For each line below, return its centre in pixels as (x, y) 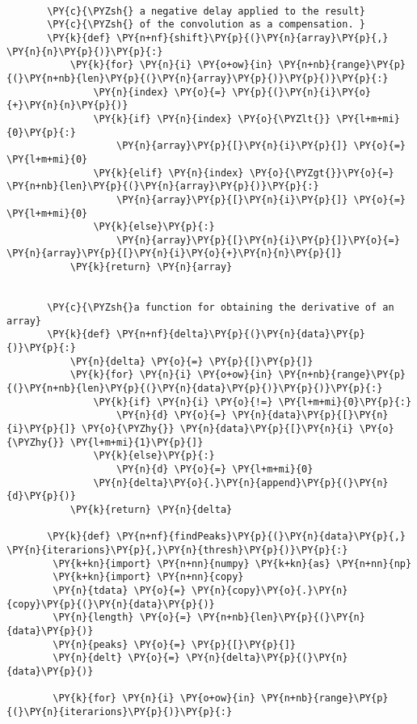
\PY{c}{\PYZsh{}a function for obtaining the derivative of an (221, 308)
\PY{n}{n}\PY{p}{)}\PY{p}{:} (85, 51)
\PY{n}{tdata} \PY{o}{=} (119, 590)
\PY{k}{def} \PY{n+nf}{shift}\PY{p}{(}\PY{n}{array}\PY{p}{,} (218, 38)
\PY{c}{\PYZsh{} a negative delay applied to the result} (206, 11)
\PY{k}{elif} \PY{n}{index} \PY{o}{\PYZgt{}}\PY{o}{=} (244, 173)
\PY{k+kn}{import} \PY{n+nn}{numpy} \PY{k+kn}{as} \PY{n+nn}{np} (232, 563)
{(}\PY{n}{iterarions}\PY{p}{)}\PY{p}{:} (120, 711)
